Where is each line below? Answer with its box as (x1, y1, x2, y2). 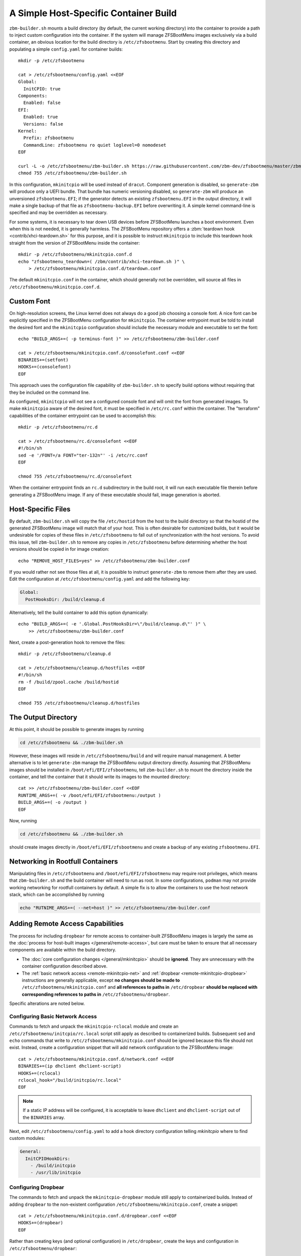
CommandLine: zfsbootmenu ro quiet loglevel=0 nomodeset (23, 142, 167, 148)
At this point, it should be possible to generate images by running (9, 726, 144, 732)
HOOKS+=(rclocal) (18, 1070, 61, 1076)
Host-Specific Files (9, 505, 71, 513)
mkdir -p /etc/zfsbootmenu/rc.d (18, 425, 98, 430)
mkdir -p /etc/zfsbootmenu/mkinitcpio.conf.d (18, 252, 132, 257)
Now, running (9, 818, 37, 824)
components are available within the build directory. (9, 947, 116, 953)
